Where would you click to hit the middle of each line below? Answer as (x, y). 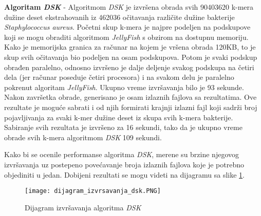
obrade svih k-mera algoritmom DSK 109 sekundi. (83, 137)
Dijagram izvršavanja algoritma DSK (83, 207)
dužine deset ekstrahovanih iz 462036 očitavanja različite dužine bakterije (119, 17)
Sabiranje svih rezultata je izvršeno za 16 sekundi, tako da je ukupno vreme (123, 127)
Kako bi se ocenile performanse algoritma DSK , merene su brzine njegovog (122, 154)
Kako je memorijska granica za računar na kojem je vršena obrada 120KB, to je (130, 47)
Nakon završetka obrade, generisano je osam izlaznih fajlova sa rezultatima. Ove (130, 97)
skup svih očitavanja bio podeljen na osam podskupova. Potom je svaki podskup (131, 57)
